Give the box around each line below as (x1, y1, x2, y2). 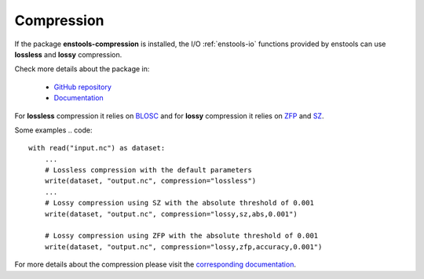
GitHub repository (53, 82, 111, 92)
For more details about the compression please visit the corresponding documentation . (14, 259, 296, 270)
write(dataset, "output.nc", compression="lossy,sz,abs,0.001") (44, 209, 298, 219)
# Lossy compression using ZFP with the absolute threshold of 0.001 (44, 231, 319, 241)
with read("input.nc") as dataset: (28, 143, 166, 153)
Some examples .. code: (14, 125, 93, 135)
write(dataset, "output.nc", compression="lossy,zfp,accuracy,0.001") (44, 242, 323, 251)
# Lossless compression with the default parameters (44, 165, 253, 175)
